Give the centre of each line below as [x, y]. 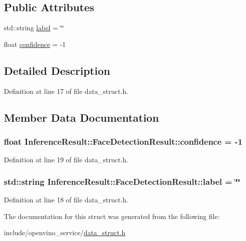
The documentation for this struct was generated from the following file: [112, 216]
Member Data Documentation [82, 117]
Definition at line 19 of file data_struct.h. [66, 160]
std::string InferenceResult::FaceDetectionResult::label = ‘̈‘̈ [122, 181]
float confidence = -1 [35, 44]
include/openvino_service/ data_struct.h [65, 232]
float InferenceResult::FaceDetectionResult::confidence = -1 [123, 141]
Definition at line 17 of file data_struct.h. [66, 91]
